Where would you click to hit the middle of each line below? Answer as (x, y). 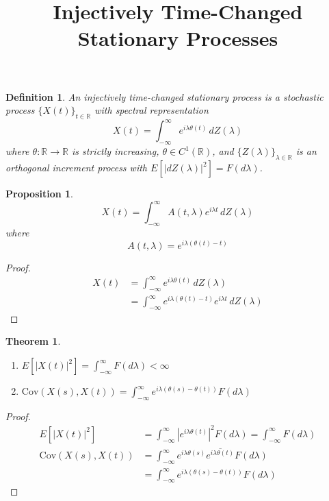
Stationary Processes (178, 38)
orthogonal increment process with (76, 168)
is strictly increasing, (116, 151)
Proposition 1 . (39, 194)
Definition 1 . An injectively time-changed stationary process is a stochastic (164, 96)
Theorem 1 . (33, 341)
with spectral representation (152, 110)
